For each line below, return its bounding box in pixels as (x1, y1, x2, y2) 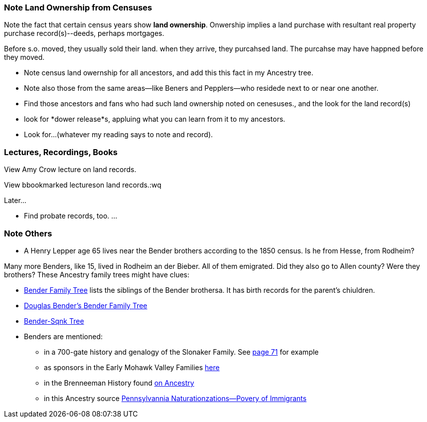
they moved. (4, 53, 45, 62)
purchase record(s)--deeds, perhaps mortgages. (4, 29, 164, 38)
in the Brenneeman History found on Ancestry (44, 378, 194, 387)
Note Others (4, 228, 52, 238)
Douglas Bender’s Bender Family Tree (24, 301, 147, 310)
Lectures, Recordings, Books (4, 147, 118, 157)
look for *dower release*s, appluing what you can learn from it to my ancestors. (24, 115, 285, 124)
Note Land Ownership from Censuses (4, 2, 152, 12)
